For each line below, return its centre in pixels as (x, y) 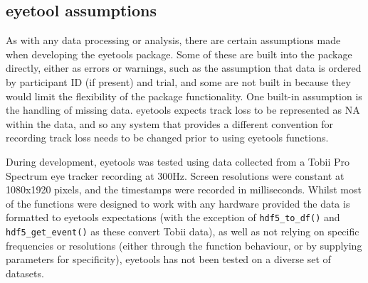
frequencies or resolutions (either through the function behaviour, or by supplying (184, 245)
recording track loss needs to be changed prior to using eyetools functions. (167, 138)
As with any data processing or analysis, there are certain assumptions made (173, 40)
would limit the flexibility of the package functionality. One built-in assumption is (184, 96)
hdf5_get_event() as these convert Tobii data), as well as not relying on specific (183, 231)
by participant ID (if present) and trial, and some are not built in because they (178, 81)
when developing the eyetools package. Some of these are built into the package (179, 54)
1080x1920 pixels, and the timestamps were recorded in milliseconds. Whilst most (184, 189)
